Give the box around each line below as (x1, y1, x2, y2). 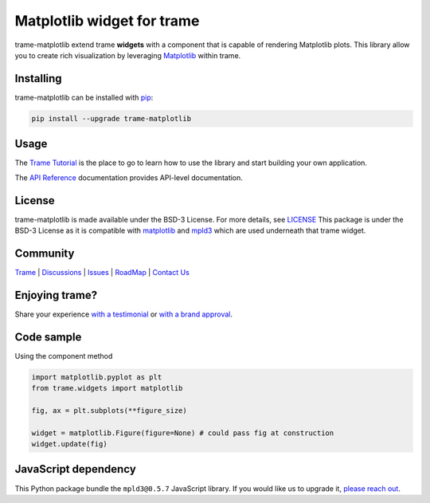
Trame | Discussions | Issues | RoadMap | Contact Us (14, 267, 190, 277)
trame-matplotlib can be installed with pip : (14, 92, 154, 102)
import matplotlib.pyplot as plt (31, 372, 162, 382)
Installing (14, 72, 63, 85)
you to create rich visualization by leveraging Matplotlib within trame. (14, 50, 241, 60)
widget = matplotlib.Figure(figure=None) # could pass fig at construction (31, 428, 334, 438)
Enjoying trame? (14, 288, 98, 302)
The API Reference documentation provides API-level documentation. (14, 172, 243, 183)
